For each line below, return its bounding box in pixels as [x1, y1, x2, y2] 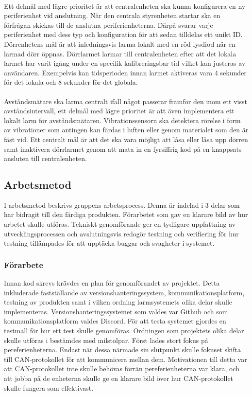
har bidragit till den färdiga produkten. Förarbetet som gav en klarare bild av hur [4, 209, 248, 219]
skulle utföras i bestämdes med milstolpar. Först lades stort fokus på [4, 335, 208, 345]
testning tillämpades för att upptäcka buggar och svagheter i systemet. [4, 238, 215, 248]
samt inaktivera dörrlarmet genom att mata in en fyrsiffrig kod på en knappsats [4, 144, 242, 154]
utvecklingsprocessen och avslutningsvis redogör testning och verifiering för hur [4, 228, 239, 238]
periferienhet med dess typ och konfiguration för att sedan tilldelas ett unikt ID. [4, 29, 243, 39]
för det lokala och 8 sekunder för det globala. [4, 77, 138, 87]
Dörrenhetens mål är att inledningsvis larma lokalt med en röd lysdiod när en [4, 38, 235, 49]
